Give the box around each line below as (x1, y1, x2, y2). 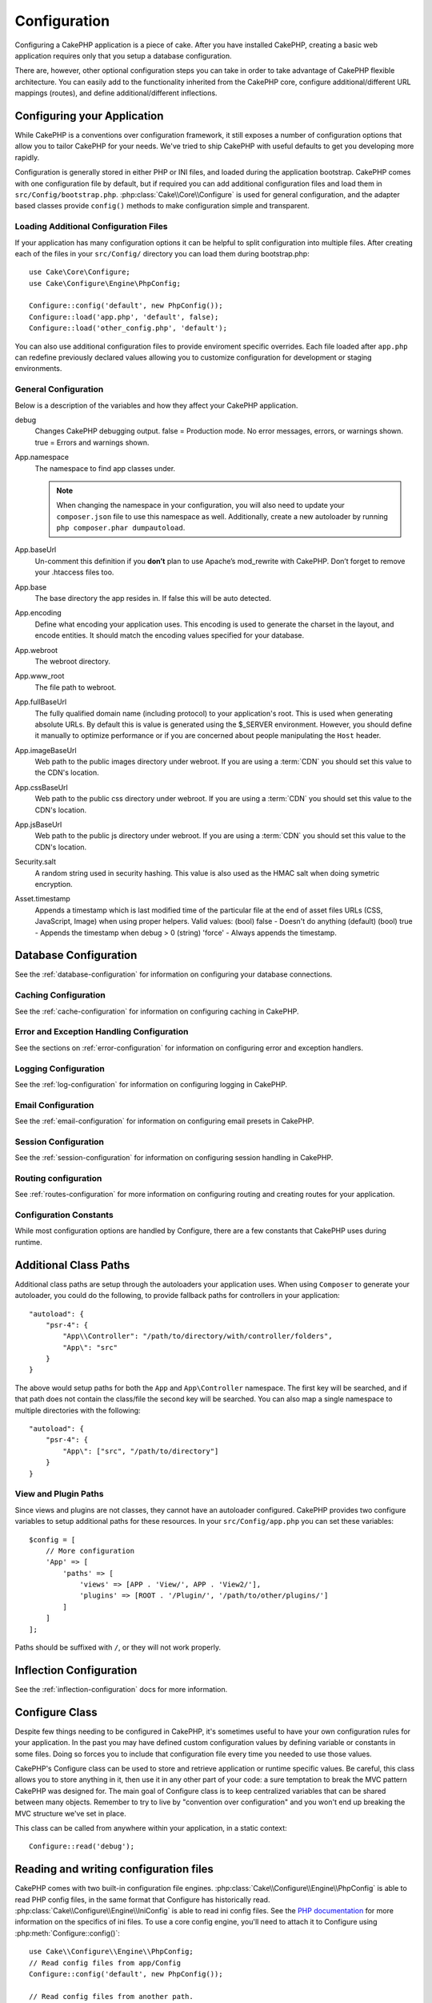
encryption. (34, 880, 74, 889)
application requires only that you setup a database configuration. (14, 50, 232, 60)
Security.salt (14, 857, 56, 867)
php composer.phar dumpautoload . (56, 523, 186, 533)
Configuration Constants (14, 1210, 114, 1221)
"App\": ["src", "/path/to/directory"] (62, 1446, 219, 1456)
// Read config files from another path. (29, 1992, 194, 2001)
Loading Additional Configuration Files (14, 221, 168, 232)
